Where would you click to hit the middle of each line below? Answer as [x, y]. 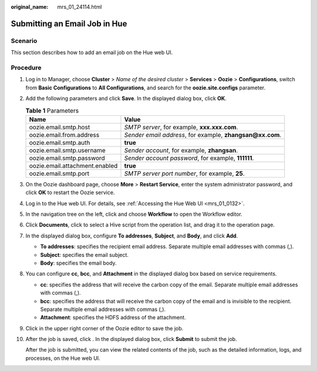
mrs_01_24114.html [80, 7]
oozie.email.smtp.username [67, 150]
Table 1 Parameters [52, 111]
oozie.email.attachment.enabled [73, 166]
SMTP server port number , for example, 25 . [184, 173]
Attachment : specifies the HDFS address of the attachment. [113, 317]
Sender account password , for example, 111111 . [189, 158]
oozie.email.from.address [64, 135]
